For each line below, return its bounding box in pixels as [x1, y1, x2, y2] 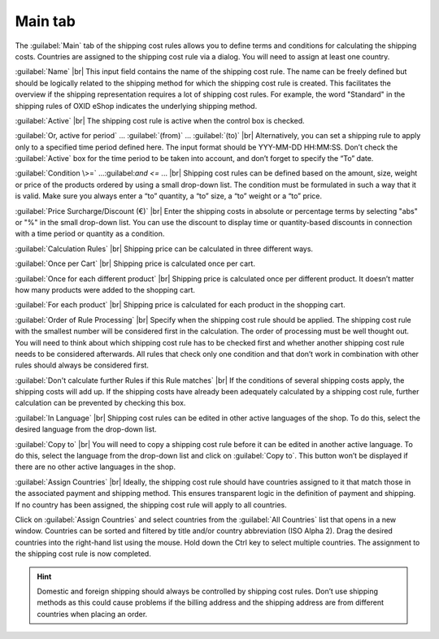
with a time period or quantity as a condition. [15, 228, 165, 239]
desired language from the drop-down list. [15, 424, 158, 434]
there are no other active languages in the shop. [15, 462, 176, 472]
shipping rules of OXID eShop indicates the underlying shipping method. [15, 101, 258, 111]
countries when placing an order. [37, 609, 148, 619]
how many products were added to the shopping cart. [15, 285, 195, 294]
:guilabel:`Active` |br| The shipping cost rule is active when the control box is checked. [15, 115, 305, 125]
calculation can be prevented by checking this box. [15, 398, 186, 408]
